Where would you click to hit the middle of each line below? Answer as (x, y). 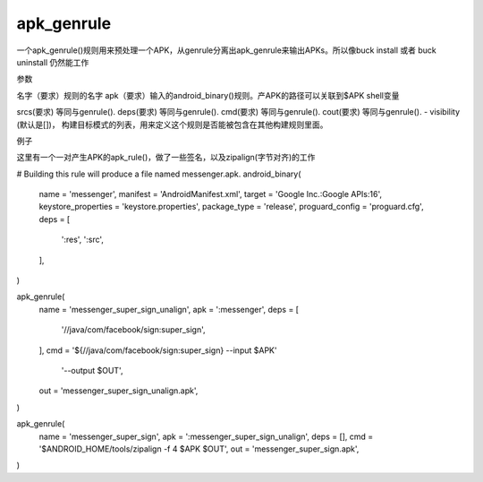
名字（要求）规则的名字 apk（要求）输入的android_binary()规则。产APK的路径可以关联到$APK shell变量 (208, 95)
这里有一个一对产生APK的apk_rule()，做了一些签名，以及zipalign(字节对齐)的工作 (166, 158)
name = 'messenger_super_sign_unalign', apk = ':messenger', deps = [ (169, 309)
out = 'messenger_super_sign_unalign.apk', (119, 391)
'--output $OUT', (92, 370)
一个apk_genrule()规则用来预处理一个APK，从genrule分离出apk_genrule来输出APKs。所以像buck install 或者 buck (227, 50)
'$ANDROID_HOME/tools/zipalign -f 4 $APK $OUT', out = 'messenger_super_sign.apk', (199, 449)
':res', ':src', (83, 240)
